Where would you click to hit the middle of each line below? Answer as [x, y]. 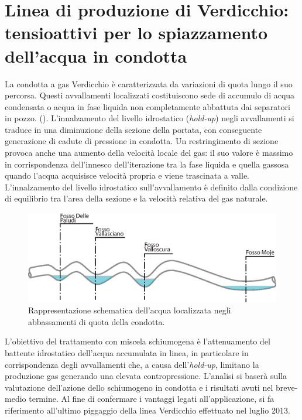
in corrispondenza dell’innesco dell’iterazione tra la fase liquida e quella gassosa [147, 164]
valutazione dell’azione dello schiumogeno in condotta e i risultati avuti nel [139, 387]
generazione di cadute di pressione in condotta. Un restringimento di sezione [142, 141]
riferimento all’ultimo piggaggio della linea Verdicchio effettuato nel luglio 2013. [147, 410]
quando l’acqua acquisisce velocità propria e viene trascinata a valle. [127, 175]
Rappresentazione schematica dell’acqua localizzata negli [130, 310]
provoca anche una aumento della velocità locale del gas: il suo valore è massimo [149, 153]
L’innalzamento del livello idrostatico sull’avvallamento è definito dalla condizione [151, 187]
